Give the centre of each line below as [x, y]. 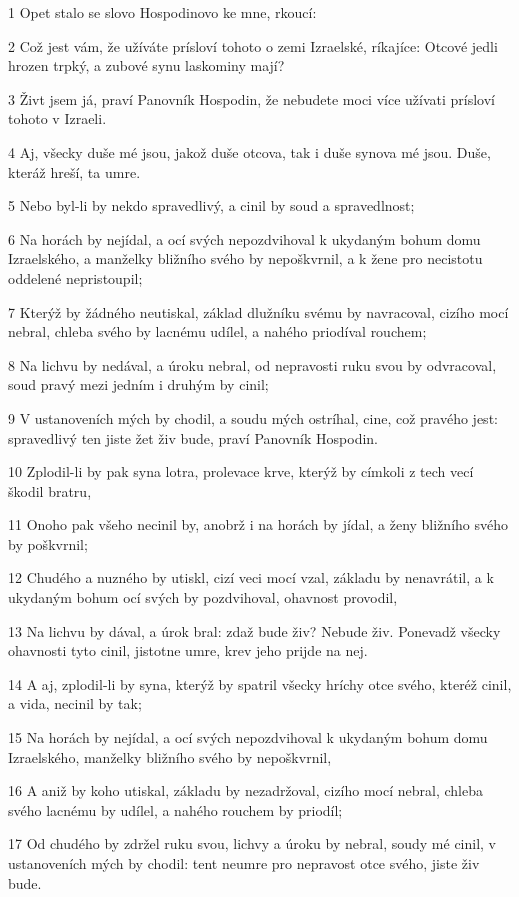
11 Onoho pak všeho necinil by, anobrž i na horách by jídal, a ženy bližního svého [258, 524]
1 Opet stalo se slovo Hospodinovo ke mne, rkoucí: [162, 12]
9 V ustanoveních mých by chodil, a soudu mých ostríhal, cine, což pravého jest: [253, 417]
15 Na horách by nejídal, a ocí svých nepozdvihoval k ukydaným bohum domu [248, 737]
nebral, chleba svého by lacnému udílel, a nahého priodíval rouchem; [217, 331]
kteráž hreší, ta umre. [74, 171]
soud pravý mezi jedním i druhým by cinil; [138, 384]
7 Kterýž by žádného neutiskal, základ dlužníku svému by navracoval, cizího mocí [258, 311]
